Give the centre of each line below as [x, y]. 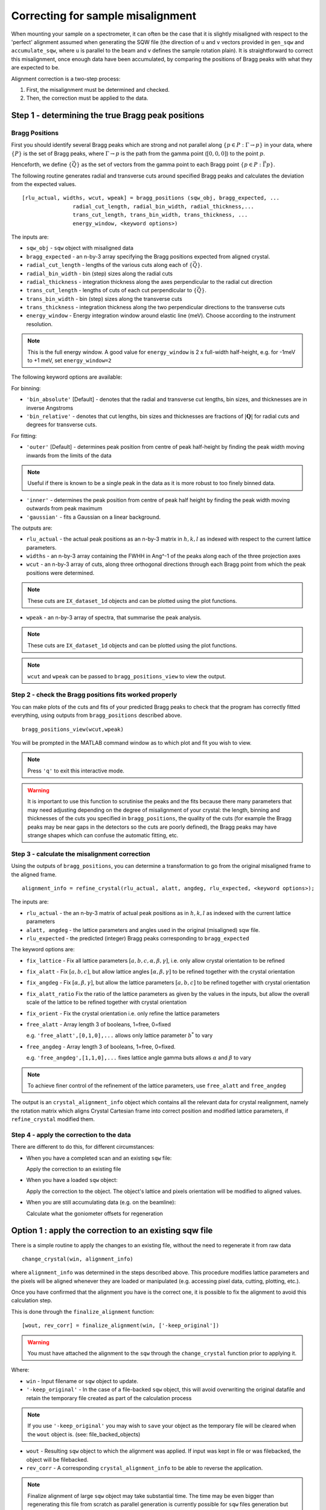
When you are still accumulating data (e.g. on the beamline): [101, 1203]
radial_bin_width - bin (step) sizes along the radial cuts [100, 273]
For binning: [26, 388]
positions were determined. [60, 573]
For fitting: [24, 435]
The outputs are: [32, 528]
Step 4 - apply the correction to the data [71, 1134]
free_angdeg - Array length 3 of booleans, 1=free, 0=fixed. [101, 1046]
